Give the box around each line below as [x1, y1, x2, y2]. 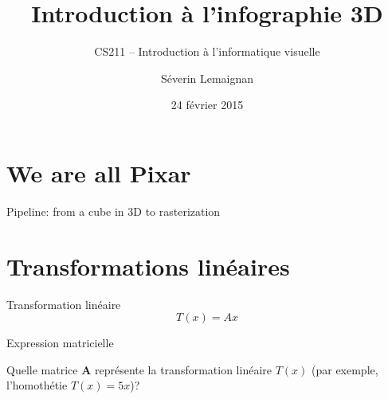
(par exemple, [312, 361, 378, 377]
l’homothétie [6, 377, 68, 393]
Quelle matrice [6, 361, 78, 377]
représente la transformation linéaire [94, 361, 272, 377]
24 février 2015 [170, 96, 244, 113]
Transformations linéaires [6, 249, 290, 282]
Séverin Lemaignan [160, 69, 254, 86]
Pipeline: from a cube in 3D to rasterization [6, 202, 221, 219]
